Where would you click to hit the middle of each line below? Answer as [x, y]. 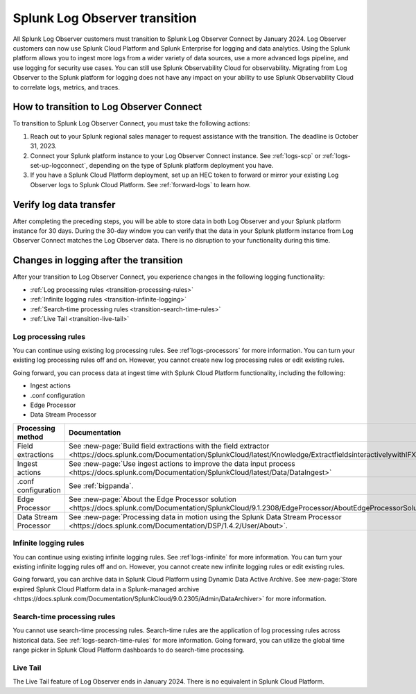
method [30, 437]
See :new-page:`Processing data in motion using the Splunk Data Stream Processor [205, 517]
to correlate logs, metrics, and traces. [67, 87]
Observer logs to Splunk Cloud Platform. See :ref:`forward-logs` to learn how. [140, 184]
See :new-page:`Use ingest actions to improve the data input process [182, 463]
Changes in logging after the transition [98, 260]
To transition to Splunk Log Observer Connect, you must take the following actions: [131, 123]
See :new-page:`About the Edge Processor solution [153, 499]
